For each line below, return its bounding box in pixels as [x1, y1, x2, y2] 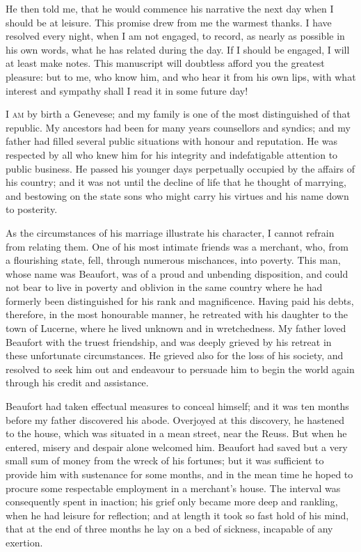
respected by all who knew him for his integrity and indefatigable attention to [6, 147, 338, 161]
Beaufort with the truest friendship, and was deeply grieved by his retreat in [6, 334, 332, 349]
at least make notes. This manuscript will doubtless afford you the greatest [6, 56, 325, 70]
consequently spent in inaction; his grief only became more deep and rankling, [6, 494, 338, 509]
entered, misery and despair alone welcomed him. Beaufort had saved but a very [6, 439, 348, 454]
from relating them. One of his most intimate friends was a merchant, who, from [6, 239, 348, 253]
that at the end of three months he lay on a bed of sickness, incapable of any [6, 521, 333, 536]
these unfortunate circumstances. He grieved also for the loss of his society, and [6, 348, 344, 363]
